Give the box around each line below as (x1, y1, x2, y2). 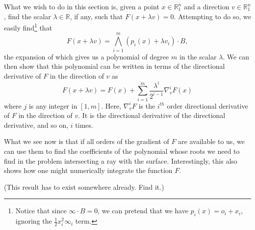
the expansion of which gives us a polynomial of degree (4, 51, 169, 61)
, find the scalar (4, 11, 51, 21)
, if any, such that (70, 11, 123, 21)
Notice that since (15, 205, 67, 216)
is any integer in (28, 100, 77, 111)
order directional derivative (167, 100, 248, 111)
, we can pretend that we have (98, 205, 188, 216)
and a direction (183, 1, 229, 11)
